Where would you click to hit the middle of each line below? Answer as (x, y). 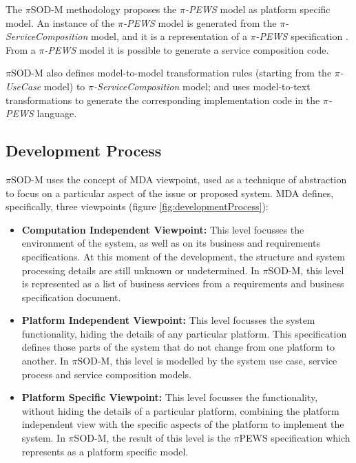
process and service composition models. (107, 374)
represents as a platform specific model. (105, 451)
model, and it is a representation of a (169, 36)
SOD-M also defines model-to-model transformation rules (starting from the (171, 73)
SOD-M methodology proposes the (104, 9)
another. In (45, 361)
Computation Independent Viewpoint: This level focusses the (163, 229)
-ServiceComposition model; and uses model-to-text (202, 86)
